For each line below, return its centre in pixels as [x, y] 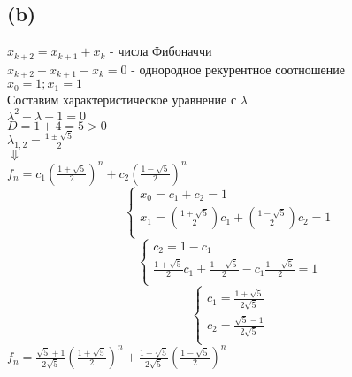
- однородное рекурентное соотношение [238, 69]
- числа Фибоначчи [161, 51]
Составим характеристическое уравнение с [122, 99]
